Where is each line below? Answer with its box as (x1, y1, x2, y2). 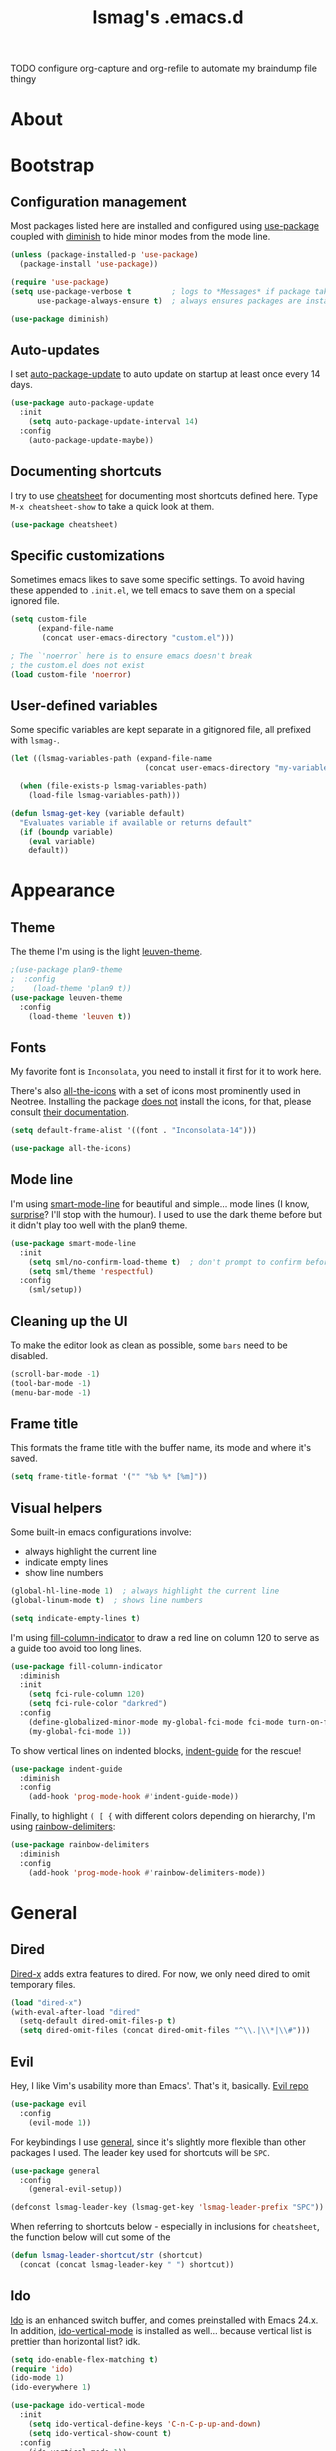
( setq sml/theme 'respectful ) (28, 1266, 155, 1276)
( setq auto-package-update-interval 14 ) (28, 417, 199, 427)
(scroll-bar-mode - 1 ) (10, 1369, 101, 1379)
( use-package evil (10, 2099, 87, 2109)
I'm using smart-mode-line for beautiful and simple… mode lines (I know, (10, 1197, 310, 1210)
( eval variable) (28, 836, 97, 846)
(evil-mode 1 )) (28, 2117, 92, 2128)
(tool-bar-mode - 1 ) (10, 1378, 92, 1388)
